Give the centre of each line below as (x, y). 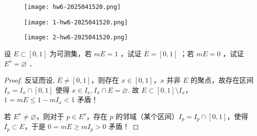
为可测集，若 (71, 53)
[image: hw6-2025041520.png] (72, 7)
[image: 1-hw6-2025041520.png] (76, 22)
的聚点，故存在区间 (222, 80)
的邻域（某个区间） (147, 116)
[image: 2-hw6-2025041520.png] (76, 38)
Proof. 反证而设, (29, 80)
